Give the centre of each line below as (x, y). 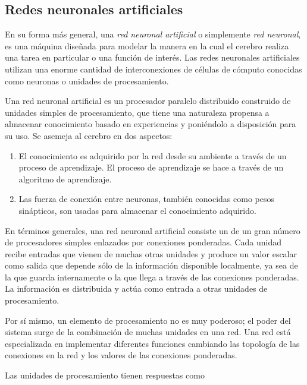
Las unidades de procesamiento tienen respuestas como (105, 375)
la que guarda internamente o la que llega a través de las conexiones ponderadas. (152, 277)
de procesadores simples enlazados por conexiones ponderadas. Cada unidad (143, 242)
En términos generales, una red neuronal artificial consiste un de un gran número (153, 230)
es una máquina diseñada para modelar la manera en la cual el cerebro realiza (147, 45)
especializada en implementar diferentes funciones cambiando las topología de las (152, 343)
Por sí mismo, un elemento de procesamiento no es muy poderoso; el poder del (148, 320)
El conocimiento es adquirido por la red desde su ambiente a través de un (153, 155)
